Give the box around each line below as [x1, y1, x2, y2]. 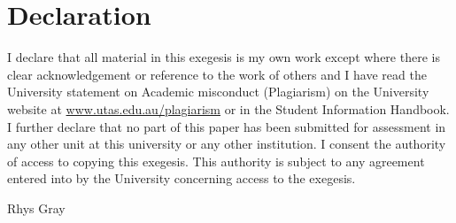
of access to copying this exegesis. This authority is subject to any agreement [7, 151, 425, 170]
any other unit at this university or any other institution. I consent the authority [7, 135, 446, 153]
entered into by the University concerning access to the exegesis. [7, 169, 356, 188]
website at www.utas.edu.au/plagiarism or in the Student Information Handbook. [7, 99, 450, 118]
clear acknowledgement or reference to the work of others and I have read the [7, 65, 427, 83]
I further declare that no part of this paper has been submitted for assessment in [7, 117, 446, 135]
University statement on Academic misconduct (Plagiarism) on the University [7, 82, 429, 101]
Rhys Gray [7, 198, 66, 217]
